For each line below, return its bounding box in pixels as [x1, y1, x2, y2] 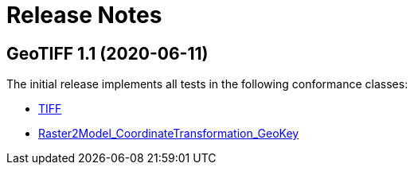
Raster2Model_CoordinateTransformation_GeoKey [38, 126, 299, 141]
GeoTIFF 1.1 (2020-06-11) [6, 43, 209, 64]
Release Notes [6, 2, 162, 29]
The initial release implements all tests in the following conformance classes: [6, 77, 408, 91]
